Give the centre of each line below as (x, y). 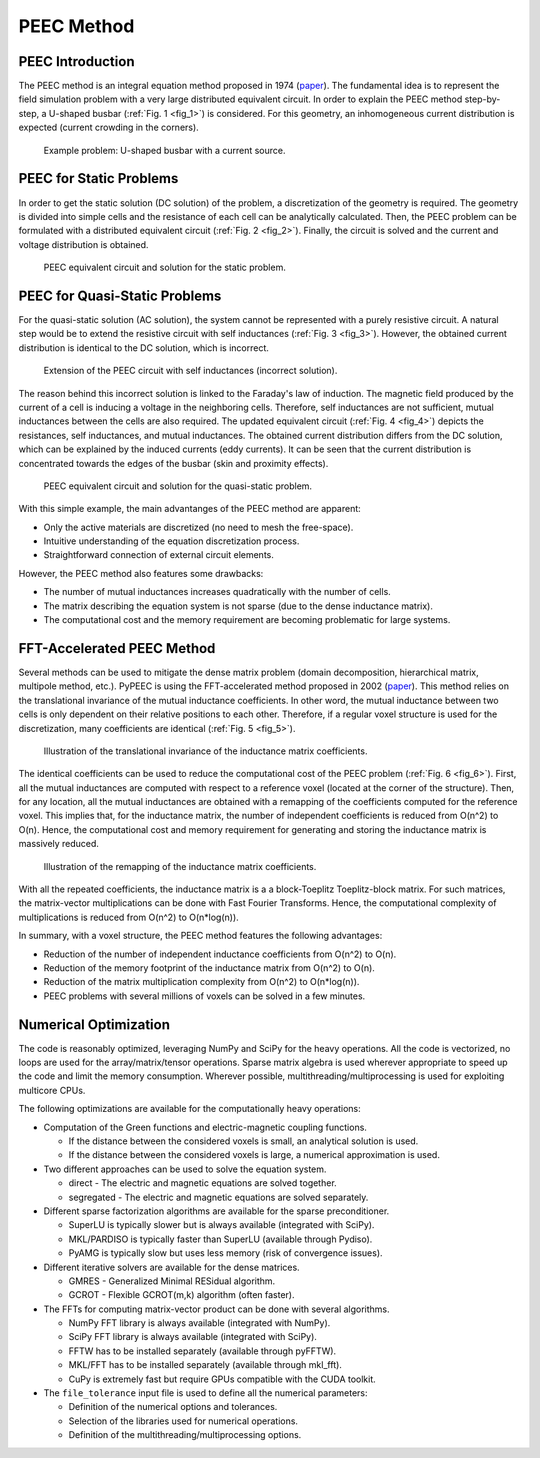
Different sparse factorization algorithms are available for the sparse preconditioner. (216, 1211)
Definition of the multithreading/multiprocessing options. (185, 1435)
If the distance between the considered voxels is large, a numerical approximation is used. (254, 1155)
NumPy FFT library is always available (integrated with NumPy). (199, 1323)
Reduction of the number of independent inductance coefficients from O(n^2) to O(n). (220, 954)
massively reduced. (59, 844)
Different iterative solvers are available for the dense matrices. (171, 1267)
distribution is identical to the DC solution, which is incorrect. (144, 347)
